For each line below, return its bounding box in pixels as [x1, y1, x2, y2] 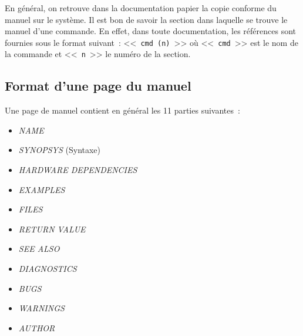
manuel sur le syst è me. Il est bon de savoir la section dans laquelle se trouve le [5, 13, 288, 25]
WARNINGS [18, 302, 65, 314]
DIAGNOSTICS [18, 262, 77, 275]
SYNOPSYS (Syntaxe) [18, 144, 101, 156]
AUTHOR [18, 321, 55, 334]
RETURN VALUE [18, 222, 86, 235]
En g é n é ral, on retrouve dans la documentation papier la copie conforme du [5, 2, 277, 14]
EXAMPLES [18, 183, 65, 195]
